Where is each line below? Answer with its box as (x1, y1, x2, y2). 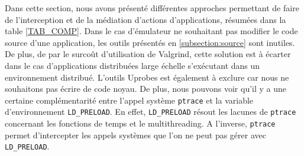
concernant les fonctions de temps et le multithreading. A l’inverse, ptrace (5, 117, 276, 130)
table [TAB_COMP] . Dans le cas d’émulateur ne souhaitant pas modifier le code (5, 25, 298, 37)
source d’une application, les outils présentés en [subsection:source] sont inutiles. (5, 36, 295, 48)
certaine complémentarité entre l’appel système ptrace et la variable (5, 94, 254, 106)
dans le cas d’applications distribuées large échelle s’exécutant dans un (5, 59, 260, 71)
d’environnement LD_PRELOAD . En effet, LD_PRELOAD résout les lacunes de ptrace (5, 105, 296, 118)
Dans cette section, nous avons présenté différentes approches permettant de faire (5, 2, 299, 14)
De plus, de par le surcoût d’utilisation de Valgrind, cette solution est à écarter (5, 48, 291, 60)
